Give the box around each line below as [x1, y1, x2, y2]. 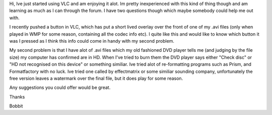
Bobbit [9, 103, 23, 109]
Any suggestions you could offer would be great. [9, 84, 111, 90]
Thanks [9, 93, 25, 100]
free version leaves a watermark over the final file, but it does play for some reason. [9, 75, 183, 81]
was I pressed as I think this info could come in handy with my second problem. [9, 38, 175, 44]
